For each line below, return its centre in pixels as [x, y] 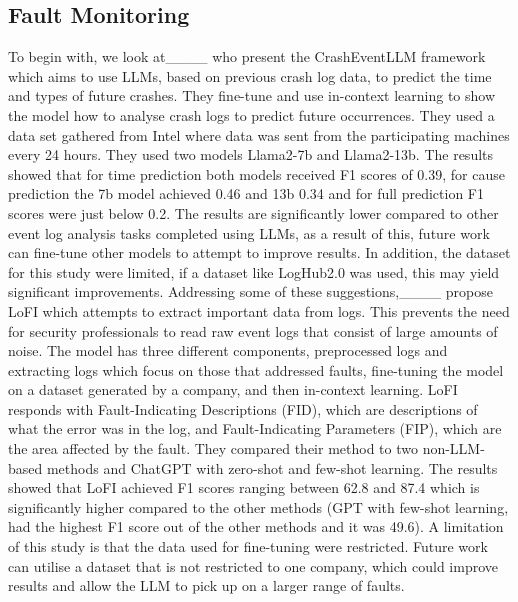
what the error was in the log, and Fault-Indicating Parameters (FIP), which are [255, 428]
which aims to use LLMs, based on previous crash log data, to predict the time [250, 75]
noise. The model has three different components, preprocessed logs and [228, 350]
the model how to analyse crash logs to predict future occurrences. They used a [251, 114]
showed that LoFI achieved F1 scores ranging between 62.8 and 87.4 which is [244, 487]
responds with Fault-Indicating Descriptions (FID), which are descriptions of [243, 408]
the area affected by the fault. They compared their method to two [213, 448]
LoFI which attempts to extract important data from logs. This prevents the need [259, 310]
